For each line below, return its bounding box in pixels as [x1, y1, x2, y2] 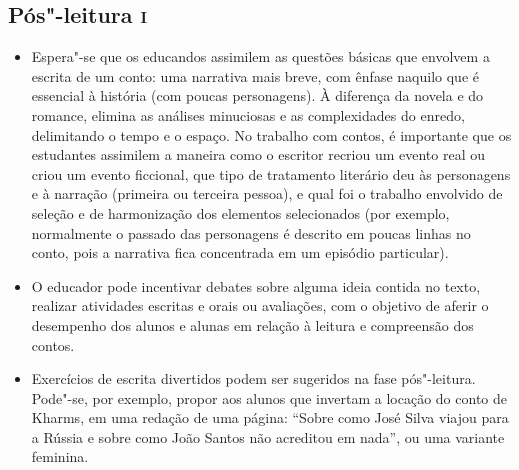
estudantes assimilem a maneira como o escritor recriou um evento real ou [31, 144, 486, 165]
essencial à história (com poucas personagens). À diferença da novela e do [31, 85, 484, 106]
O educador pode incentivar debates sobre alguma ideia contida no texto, [31, 275, 481, 296]
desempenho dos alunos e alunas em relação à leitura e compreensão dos [31, 314, 474, 335]
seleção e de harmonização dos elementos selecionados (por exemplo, [31, 202, 450, 223]
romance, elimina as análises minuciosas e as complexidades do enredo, [31, 104, 465, 125]
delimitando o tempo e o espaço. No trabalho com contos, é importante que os [31, 124, 512, 145]
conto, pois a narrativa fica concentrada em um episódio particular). [31, 242, 449, 263]
